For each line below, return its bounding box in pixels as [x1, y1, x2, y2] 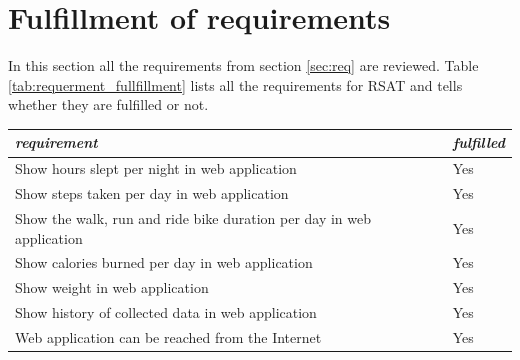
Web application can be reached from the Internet [15, 326, 322, 347]
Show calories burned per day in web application [15, 252, 313, 273]
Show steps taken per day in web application [15, 183, 289, 204]
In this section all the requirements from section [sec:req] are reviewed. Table [8, 55, 479, 76]
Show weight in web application [15, 277, 209, 298]
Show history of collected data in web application [15, 302, 317, 323]
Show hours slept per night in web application [15, 158, 297, 179]
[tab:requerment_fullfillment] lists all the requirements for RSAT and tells [8, 74, 463, 95]
